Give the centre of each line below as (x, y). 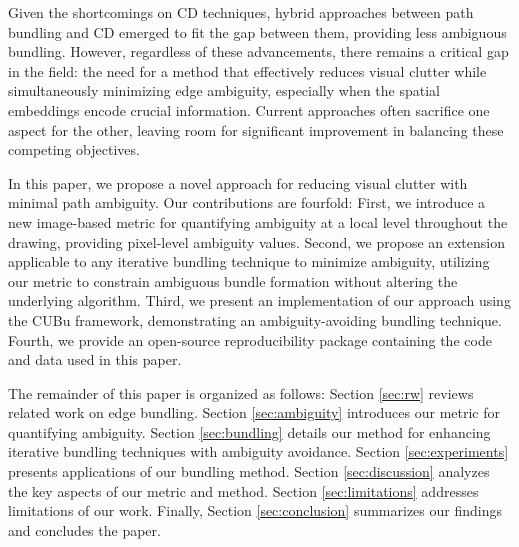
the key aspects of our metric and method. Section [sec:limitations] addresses (243, 490)
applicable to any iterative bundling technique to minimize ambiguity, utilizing (249, 261)
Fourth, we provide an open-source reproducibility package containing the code (250, 339)
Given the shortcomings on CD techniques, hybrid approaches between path (241, 12)
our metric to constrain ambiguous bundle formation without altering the (233, 280)
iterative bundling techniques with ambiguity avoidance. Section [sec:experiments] (258, 451)
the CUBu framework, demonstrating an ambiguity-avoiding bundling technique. (255, 319)
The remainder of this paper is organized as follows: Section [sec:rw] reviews (241, 392)
